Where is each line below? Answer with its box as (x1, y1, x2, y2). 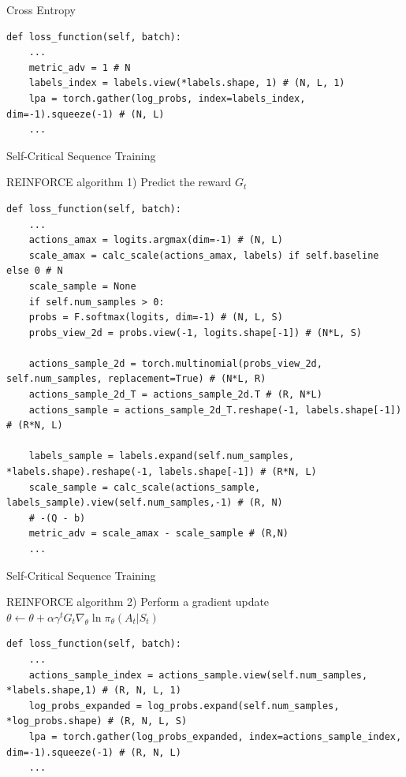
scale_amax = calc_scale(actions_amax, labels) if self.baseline (28, 249, 379, 261)
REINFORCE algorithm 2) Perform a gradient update (6, 593, 270, 610)
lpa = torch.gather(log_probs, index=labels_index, (28, 92, 306, 104)
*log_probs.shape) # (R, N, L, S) (6, 715, 188, 727)
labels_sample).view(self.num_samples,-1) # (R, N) (6, 497, 283, 509)
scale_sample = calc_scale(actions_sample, (28, 481, 261, 493)
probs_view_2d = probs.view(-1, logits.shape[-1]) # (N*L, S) (28, 327, 363, 338)
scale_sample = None (28, 280, 136, 292)
